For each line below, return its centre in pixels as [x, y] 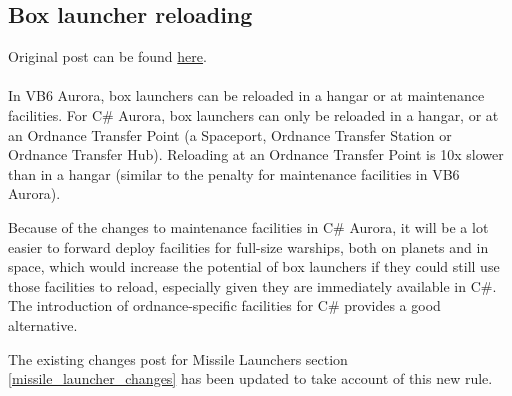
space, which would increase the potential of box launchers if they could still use [254, 266]
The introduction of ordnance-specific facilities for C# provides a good [224, 305]
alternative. [43, 324]
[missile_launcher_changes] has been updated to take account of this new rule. [250, 378]
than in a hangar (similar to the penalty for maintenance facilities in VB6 [234, 173]
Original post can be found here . [107, 56]
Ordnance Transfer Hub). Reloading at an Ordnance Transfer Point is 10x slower [256, 154]
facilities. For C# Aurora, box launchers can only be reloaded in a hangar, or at [253, 114]
